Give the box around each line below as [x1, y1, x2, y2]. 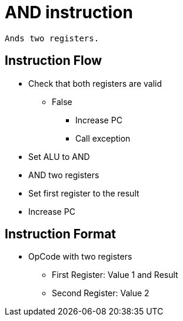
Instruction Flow [5, 53, 102, 68]
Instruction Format [5, 227, 117, 242]
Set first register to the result [28, 188, 139, 198]
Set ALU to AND [28, 151, 90, 162]
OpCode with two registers [28, 251, 132, 262]
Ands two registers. [5, 33, 99, 43]
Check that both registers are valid [28, 78, 162, 89]
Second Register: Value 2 [52, 288, 149, 299]
